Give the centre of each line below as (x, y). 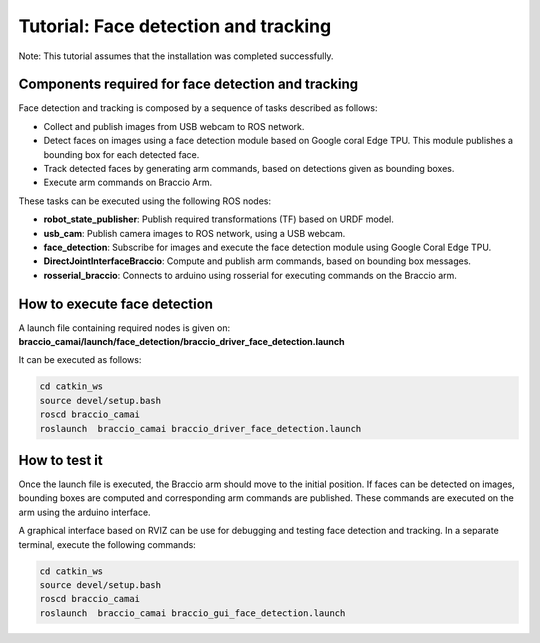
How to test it (61, 460)
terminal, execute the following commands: (107, 544)
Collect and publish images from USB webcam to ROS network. (174, 126)
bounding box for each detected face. (121, 154)
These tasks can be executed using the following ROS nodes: (145, 201)
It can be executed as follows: (80, 360)
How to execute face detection (116, 303)
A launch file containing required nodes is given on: (124, 327)
